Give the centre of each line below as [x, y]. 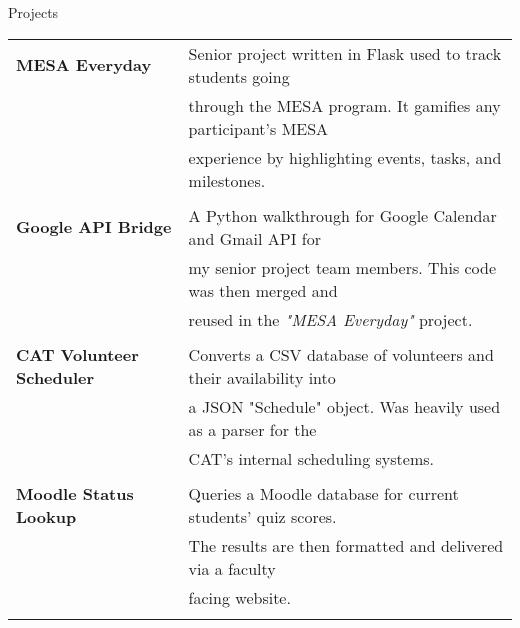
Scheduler [55, 377]
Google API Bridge [94, 227]
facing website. [239, 597]
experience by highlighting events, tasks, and [345, 157]
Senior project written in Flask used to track [345, 53]
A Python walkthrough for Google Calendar [342, 215]
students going [239, 76]
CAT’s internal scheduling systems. [311, 458]
